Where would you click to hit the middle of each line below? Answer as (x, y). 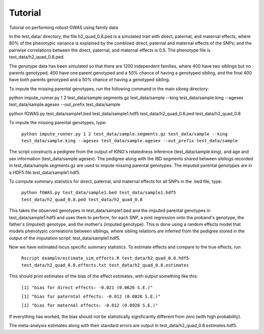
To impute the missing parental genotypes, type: (58, 123)
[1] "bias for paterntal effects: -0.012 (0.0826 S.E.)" (91, 296)
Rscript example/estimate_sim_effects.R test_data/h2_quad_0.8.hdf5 (105, 258)
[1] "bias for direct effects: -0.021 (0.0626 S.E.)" (87, 287)
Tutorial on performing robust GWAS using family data (64, 27)
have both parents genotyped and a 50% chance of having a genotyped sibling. (90, 80)
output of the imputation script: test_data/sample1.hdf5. (65, 238)
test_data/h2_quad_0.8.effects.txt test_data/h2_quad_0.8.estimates (105, 265)
